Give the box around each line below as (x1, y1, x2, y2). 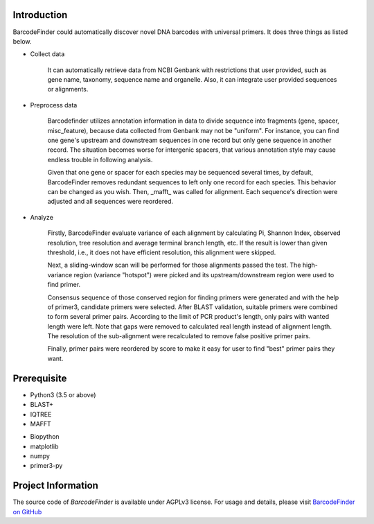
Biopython (30, 433, 60, 441)
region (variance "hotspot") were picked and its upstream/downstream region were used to (73, 270, 335, 279)
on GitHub (12, 507, 42, 516)
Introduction (12, 9, 68, 21)
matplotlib (30, 442, 59, 451)
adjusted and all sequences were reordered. (47, 198, 173, 206)
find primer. (47, 281, 81, 289)
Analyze (30, 213, 53, 221)
